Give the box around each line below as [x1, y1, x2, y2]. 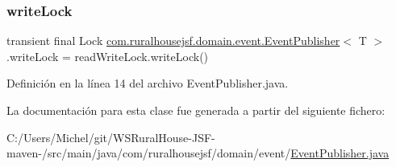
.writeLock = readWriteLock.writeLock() [6, 47, 209, 64]
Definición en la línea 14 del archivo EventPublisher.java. [6, 75, 289, 92]
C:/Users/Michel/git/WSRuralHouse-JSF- [6, 128, 215, 145]
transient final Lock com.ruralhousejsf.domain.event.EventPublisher [6, 32, 340, 49]
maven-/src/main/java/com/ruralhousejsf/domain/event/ [6, 145, 291, 161]
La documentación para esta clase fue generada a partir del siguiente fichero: [6, 102, 386, 118]
